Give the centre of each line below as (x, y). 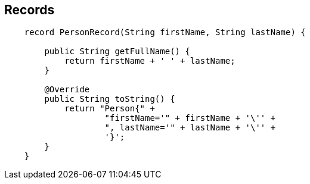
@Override (67, 90)
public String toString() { (110, 99)
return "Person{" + (110, 109)
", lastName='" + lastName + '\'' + (190, 128)
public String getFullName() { (117, 52)
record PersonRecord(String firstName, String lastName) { (165, 32)
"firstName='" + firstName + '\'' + (190, 118)
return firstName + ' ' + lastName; (150, 61)
